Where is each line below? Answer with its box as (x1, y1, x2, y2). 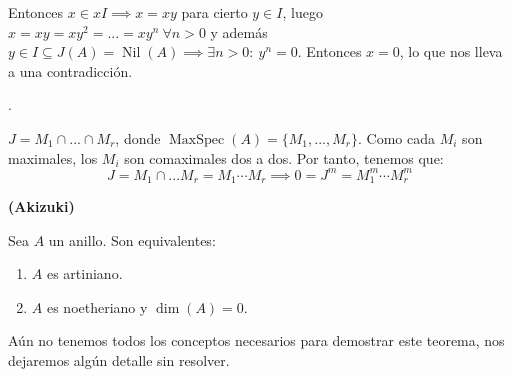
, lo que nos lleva (399, 41, 503, 62)
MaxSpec (169, 132, 225, 147)
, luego (282, 2, 323, 22)
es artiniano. (46, 263, 123, 284)
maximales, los (8, 147, 98, 168)
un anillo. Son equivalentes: (48, 229, 216, 250)
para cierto (181, 2, 248, 22)
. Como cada (358, 127, 436, 148)
